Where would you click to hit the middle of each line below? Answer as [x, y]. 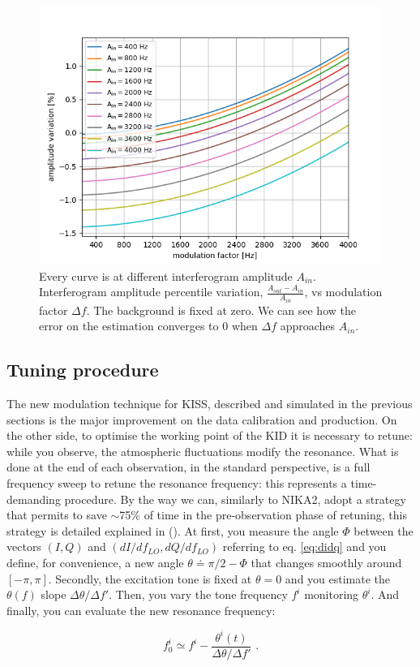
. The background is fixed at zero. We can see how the [221, 310]
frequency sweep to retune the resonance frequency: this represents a [177, 483]
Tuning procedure [83, 370]
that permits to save [57, 515]
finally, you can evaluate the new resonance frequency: [141, 610]
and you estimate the [338, 578]
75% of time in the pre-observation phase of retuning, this [263, 515]
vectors [24, 547]
